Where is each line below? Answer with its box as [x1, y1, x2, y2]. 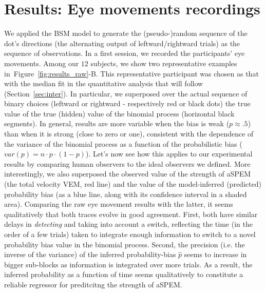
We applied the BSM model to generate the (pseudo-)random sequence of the [4, 28, 248, 38]
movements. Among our [4, 57, 79, 68]
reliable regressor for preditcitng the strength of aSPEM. [4, 279, 182, 289]
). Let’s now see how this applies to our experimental [85, 148, 253, 159]
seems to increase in [184, 249, 247, 260]
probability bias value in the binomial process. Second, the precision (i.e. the [4, 239, 245, 249]
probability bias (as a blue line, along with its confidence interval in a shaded [4, 188, 247, 199]
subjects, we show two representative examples [90, 57, 237, 68]
